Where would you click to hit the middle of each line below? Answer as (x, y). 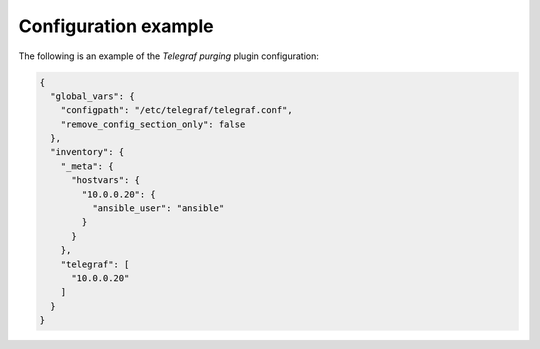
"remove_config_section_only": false (153, 124)
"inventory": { (87, 152)
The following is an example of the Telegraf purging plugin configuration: (168, 56)
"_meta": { (87, 166)
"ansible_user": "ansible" (158, 208)
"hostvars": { (105, 180)
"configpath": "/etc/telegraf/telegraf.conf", (177, 110)
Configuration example (116, 26)
